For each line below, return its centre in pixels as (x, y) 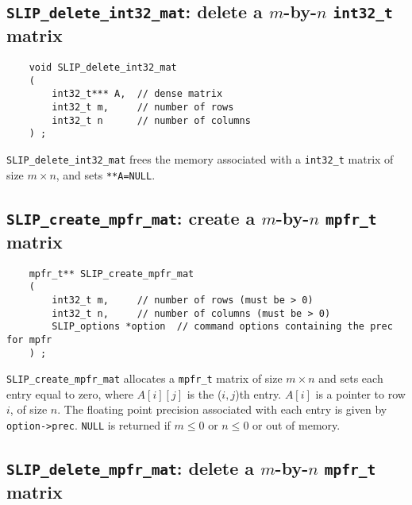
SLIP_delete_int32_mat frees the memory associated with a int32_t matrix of (200, 159)
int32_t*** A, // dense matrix (137, 94)
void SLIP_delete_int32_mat (103, 68)
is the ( (204, 393)
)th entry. (258, 393)
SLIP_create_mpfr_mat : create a (131, 217)
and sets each (351, 378)
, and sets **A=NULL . (106, 174)
